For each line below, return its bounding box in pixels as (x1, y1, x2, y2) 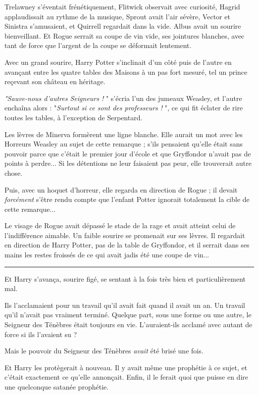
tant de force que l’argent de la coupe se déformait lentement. (4, 40, 192, 50)
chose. (4, 167, 23, 178)
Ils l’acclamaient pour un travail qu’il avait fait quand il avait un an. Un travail (4, 299, 245, 310)
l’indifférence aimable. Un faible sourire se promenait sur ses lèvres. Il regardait (4, 230, 245, 240)
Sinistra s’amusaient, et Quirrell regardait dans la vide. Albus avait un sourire (4, 21, 241, 31)
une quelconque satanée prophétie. (4, 382, 109, 392)
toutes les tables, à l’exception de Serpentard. (4, 112, 143, 122)
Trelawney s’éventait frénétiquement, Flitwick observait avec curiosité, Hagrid (4, 1, 240, 11)
